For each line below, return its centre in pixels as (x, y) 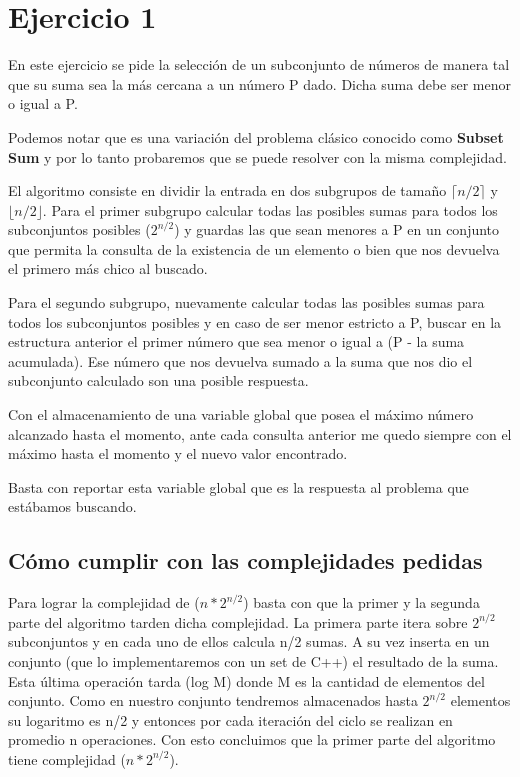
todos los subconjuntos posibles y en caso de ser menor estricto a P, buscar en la (255, 321)
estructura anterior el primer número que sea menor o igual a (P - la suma (236, 341)
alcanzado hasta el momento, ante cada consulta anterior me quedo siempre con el (260, 433)
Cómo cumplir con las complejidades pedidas (245, 560)
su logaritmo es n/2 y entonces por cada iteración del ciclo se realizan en (230, 719)
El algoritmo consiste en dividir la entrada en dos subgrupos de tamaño (227, 190)
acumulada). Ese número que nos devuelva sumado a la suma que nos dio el (240, 360)
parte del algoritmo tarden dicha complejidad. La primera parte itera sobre (238, 621)
